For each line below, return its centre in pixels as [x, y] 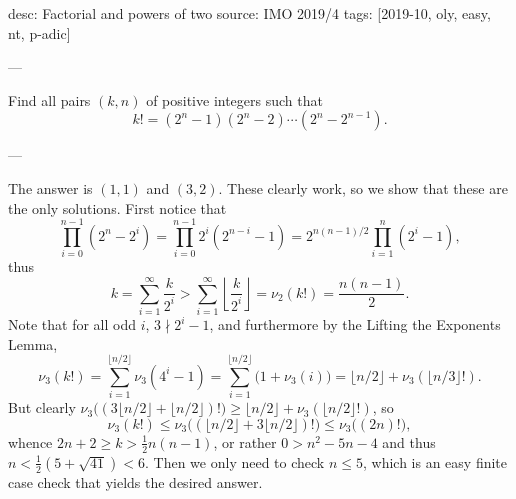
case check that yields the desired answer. [135, 481]
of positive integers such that [234, 99]
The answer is [50, 187]
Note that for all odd [72, 324]
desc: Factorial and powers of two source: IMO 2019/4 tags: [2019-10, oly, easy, [249, 13]
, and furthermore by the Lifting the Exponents [355, 324]
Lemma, [33, 343]
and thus [409, 441]
